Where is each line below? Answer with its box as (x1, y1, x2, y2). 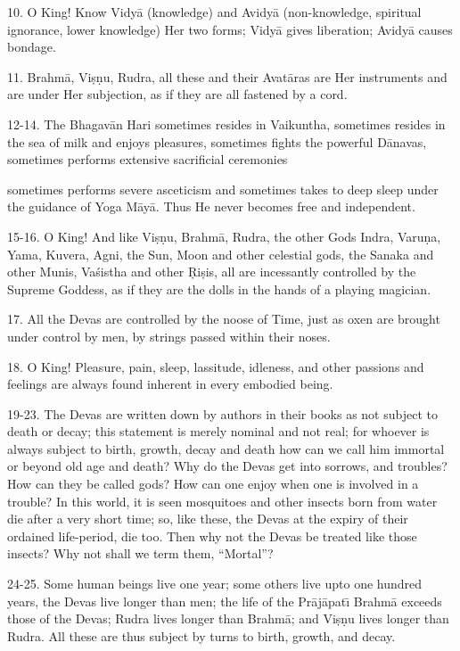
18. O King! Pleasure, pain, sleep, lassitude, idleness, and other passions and (7, 357, 424, 375)
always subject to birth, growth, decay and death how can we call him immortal (7, 439, 445, 457)
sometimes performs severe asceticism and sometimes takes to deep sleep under (7, 179, 439, 198)
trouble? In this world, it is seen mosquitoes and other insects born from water (7, 491, 438, 510)
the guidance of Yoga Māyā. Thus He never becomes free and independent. (7, 197, 415, 216)
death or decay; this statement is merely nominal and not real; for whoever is (7, 422, 430, 441)
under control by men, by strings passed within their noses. (7, 326, 331, 345)
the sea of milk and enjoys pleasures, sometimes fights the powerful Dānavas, (7, 132, 427, 151)
